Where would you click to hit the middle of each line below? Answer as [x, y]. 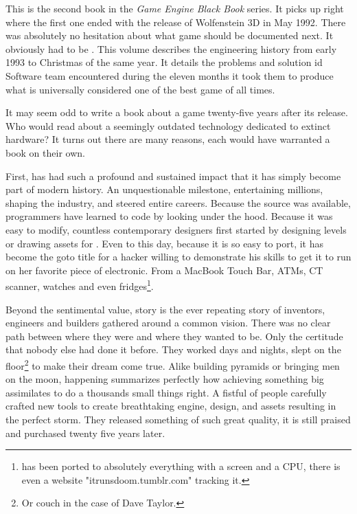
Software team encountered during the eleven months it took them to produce [170, 75]
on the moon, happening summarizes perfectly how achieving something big [165, 379]
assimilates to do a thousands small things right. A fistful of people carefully [166, 392]
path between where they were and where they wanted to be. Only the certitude [174, 336]
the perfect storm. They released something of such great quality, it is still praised [178, 419]
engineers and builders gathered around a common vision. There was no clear [168, 323]
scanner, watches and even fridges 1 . [80, 285]
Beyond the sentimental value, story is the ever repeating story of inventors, [165, 309]
